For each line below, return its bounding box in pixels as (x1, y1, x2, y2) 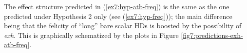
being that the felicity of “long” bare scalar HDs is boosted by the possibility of (4, 20, 242, 31)
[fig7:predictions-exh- (181, 30, 243, 40)
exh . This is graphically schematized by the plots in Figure (4, 30, 179, 40)
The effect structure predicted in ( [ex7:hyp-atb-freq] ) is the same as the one (4, 1, 229, 11)
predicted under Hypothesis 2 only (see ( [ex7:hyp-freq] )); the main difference (4, 11, 232, 21)
